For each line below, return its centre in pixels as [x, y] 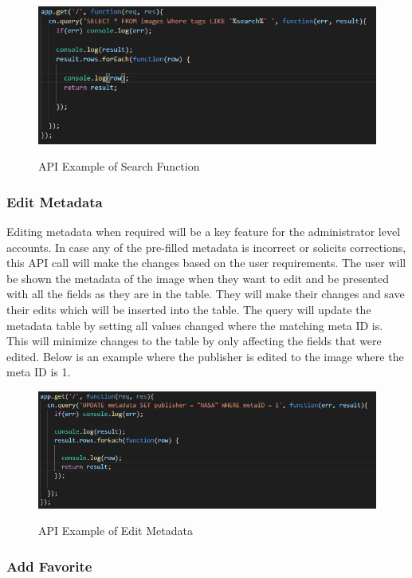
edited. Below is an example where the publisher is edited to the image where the [205, 356]
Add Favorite [49, 566]
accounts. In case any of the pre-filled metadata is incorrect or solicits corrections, [206, 247]
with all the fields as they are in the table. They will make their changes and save [206, 294]
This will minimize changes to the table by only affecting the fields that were [194, 341]
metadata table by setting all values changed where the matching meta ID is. [195, 325]
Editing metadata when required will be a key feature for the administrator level [204, 231]
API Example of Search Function [119, 166]
